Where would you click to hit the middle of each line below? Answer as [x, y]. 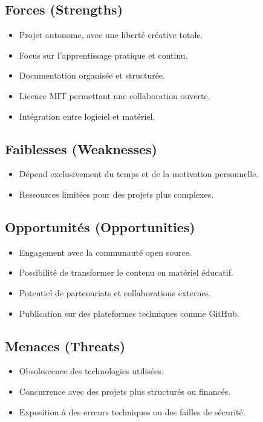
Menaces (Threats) [65, 346]
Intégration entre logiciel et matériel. [87, 116]
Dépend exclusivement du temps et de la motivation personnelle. [139, 174]
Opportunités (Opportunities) [100, 226]
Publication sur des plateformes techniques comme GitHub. [129, 313]
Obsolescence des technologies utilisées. [91, 371]
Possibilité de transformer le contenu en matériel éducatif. [126, 272]
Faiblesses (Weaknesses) [81, 148]
